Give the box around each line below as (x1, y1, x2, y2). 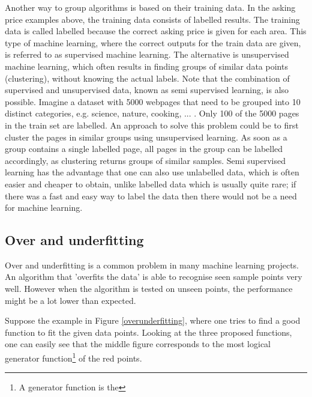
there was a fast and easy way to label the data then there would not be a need (5, 189, 297, 202)
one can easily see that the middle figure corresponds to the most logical (5, 338, 271, 350)
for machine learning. (5, 201, 83, 214)
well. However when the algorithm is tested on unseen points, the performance (5, 282, 293, 295)
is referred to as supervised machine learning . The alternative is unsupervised (5, 48, 289, 61)
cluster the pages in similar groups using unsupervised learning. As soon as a (5, 130, 287, 143)
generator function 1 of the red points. (5, 350, 142, 364)
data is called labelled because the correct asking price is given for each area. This (5, 25, 307, 37)
